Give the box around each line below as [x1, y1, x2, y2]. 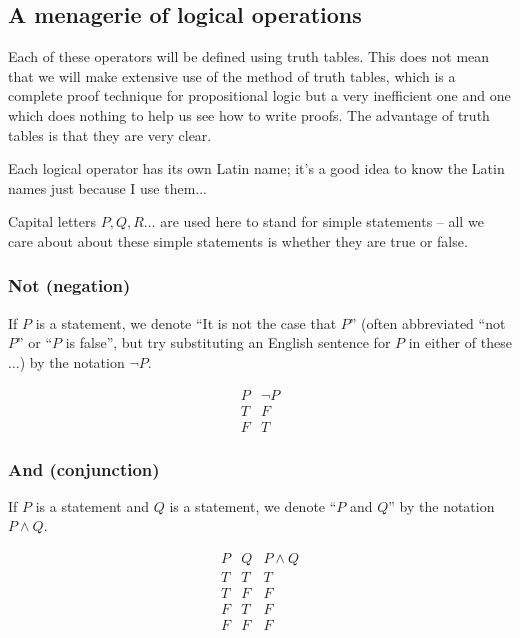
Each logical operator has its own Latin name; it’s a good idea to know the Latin [8, 158, 505, 179]
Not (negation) [8, 273, 131, 298]
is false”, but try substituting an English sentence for [65, 332, 391, 353]
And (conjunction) [8, 456, 160, 481]
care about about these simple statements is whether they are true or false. [8, 230, 468, 251]
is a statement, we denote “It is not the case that [35, 312, 337, 333]
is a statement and [35, 495, 149, 516]
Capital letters [8, 211, 97, 232]
